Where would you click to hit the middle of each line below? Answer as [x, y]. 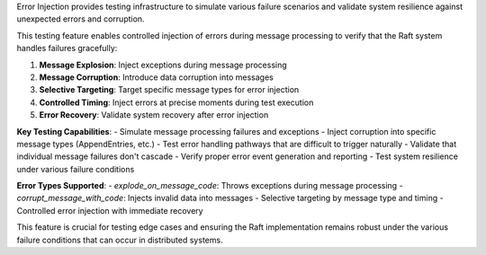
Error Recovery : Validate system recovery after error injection [154, 115]
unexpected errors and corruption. [81, 19]
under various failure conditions [76, 169]
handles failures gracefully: [67, 48]
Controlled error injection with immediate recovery [110, 210]
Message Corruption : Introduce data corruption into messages [156, 77]
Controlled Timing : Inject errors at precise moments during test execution [176, 102]
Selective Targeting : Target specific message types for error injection [169, 90]
